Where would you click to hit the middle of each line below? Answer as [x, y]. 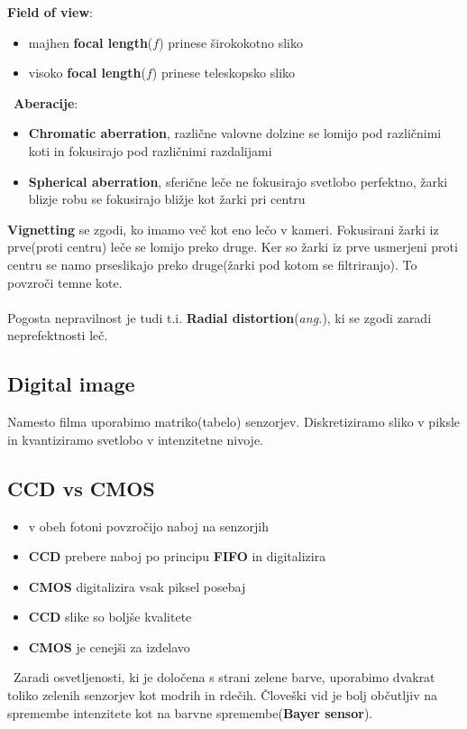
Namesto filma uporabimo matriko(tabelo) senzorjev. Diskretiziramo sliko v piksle [234, 422]
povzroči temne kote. [65, 282]
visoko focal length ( [87, 73]
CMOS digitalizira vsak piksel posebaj [137, 586]
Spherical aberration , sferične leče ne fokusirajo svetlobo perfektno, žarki [238, 181]
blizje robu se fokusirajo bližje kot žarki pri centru [167, 199]
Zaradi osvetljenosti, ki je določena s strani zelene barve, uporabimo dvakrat [224, 677]
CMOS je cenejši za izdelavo [109, 646]
